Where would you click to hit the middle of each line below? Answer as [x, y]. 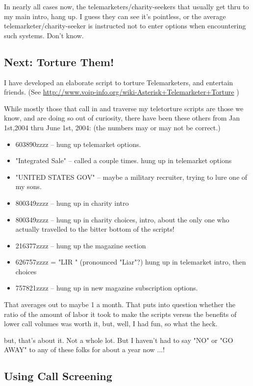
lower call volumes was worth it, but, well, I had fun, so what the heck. [111, 324]
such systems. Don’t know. [44, 35]
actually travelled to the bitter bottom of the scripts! [95, 229]
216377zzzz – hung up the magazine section [81, 245]
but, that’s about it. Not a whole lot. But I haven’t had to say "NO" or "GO [119, 340]
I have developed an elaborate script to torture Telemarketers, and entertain [119, 82]
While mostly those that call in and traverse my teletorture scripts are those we [124, 108]
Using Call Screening [58, 376]
